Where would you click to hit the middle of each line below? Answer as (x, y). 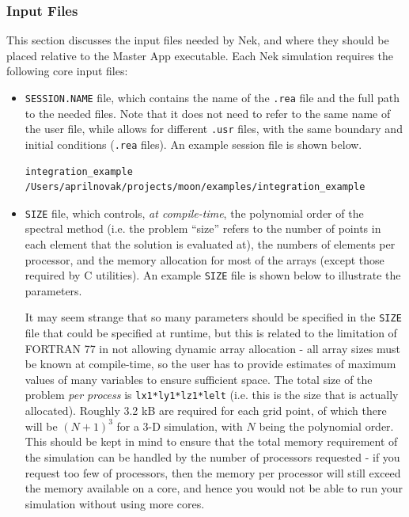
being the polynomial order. (326, 426)
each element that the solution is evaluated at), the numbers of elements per (210, 244)
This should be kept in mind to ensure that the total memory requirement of (211, 441)
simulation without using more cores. (115, 503)
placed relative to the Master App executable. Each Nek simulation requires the (200, 55)
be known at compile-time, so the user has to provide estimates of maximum (210, 364)
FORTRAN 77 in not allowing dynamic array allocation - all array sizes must (213, 348)
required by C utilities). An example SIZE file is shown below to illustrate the (213, 275)
